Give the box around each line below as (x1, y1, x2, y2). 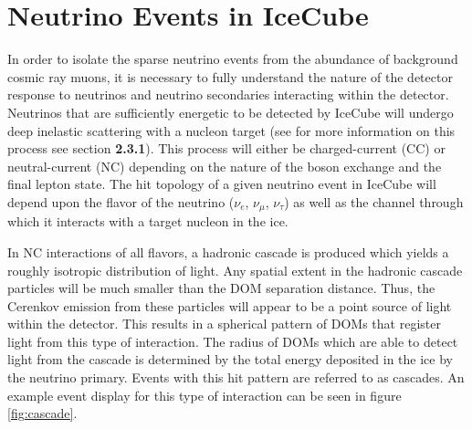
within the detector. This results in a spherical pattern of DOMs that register (7, 314, 441, 333)
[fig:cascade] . (7, 403, 78, 423)
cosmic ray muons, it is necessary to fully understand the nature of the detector (7, 67, 453, 86)
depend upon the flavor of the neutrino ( (7, 192, 235, 211)
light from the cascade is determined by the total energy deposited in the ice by (7, 350, 453, 369)
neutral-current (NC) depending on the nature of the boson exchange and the (7, 156, 442, 175)
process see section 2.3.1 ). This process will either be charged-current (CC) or (7, 139, 446, 158)
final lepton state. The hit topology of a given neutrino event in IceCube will (7, 174, 436, 194)
